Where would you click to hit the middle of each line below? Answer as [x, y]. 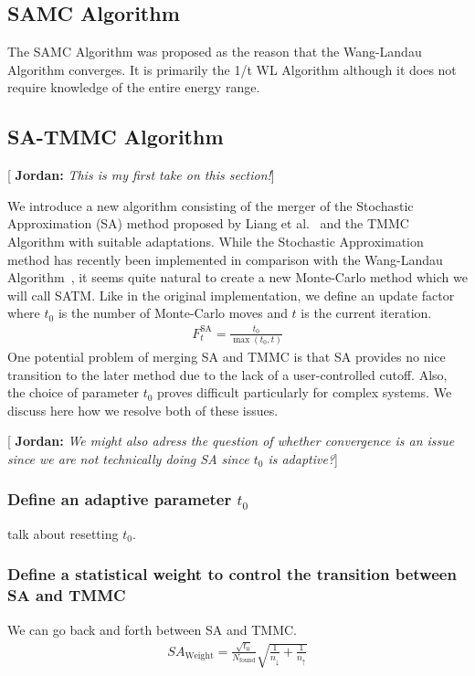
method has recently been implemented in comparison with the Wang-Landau [225, 259]
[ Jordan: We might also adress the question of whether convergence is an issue [231, 441]
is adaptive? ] [303, 458]
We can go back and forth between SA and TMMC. [152, 629]
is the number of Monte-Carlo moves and [173, 313]
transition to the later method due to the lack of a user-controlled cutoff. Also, [227, 374]
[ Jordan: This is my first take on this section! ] [141, 175]
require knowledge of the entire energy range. [134, 87]
